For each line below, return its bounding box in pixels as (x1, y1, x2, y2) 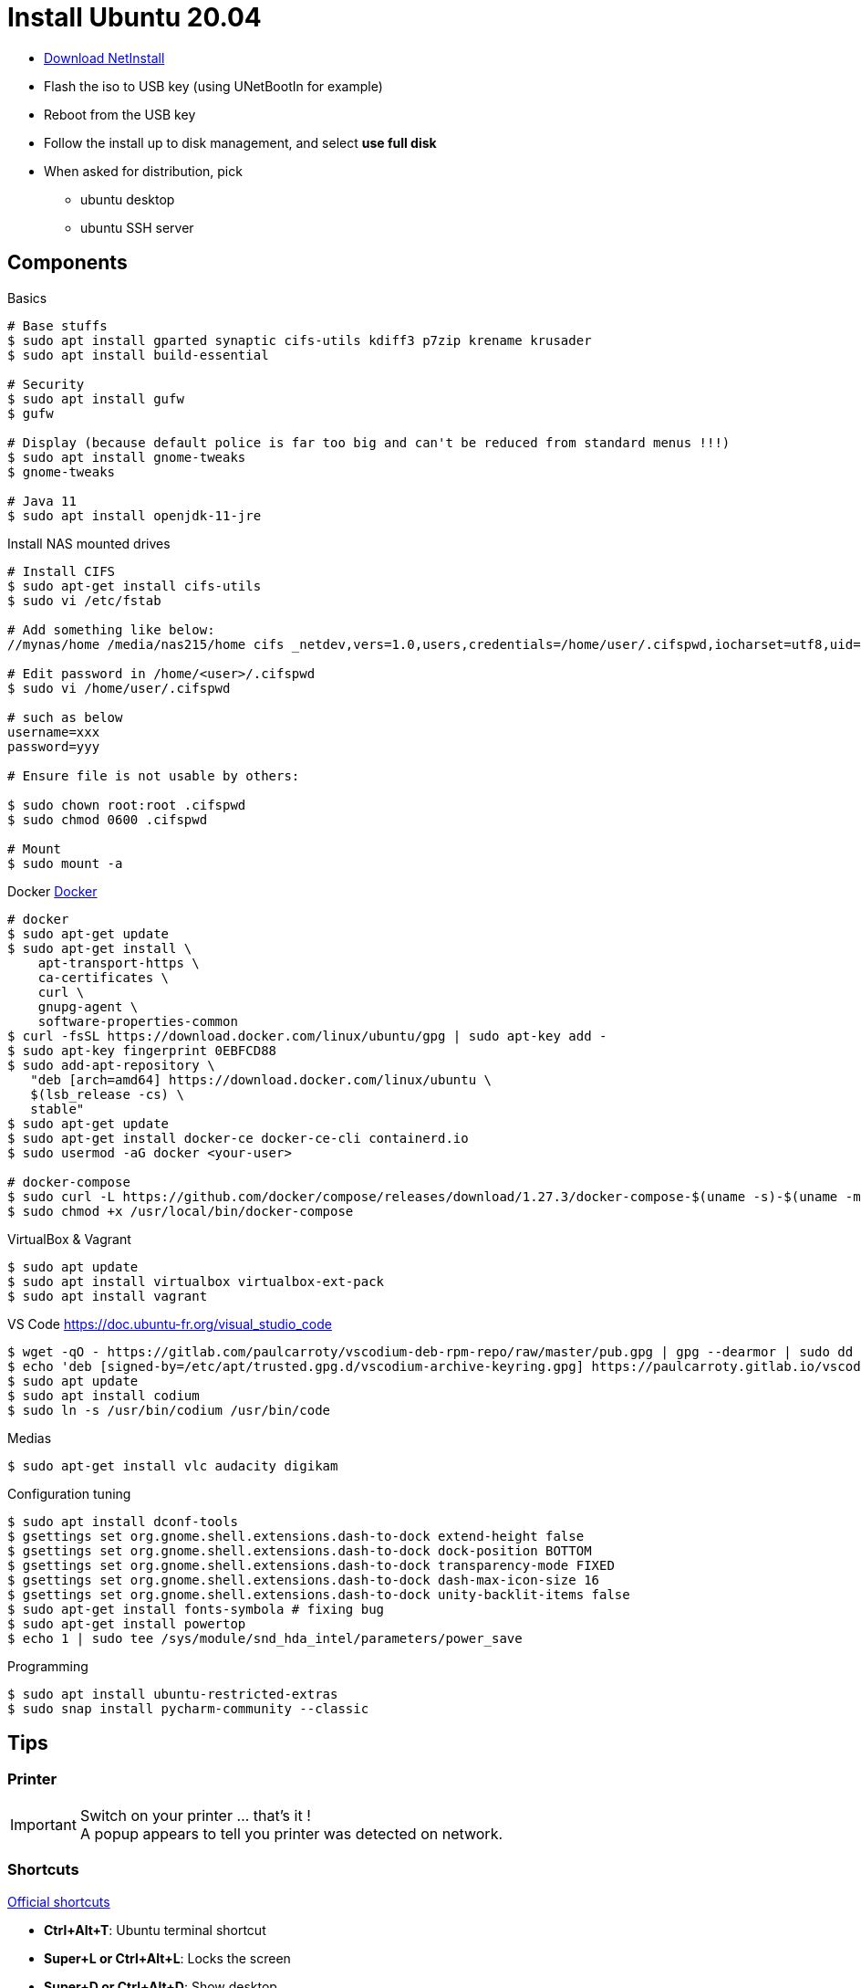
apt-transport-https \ (37, 955, 200, 970)
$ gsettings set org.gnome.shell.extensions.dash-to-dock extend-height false (7, 1528, 585, 1543)
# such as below (7, 709, 123, 725)
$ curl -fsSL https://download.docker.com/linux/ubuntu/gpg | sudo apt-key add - (7, 1028, 607, 1043)
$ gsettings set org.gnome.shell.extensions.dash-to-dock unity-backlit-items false (7, 1586, 630, 1602)
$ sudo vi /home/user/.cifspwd (7, 680, 231, 696)
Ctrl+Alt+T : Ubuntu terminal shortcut (44, 1921, 266, 1938)
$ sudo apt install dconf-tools (7, 1513, 238, 1529)
